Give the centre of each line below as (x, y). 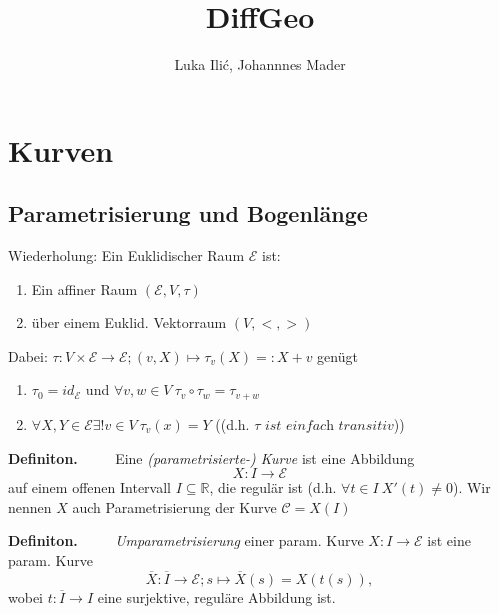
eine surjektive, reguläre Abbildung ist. (216, 596)
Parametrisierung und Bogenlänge (188, 213)
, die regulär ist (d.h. (273, 487)
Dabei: (28, 355)
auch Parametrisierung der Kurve (174, 506)
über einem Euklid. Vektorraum (129, 322)
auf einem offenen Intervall (89, 487)
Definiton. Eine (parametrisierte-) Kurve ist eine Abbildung (211, 457)
